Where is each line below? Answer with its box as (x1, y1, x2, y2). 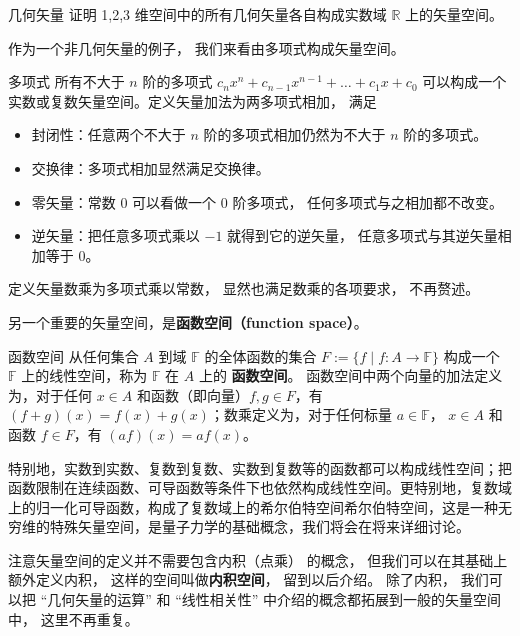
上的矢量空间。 (405, 4, 504, 24)
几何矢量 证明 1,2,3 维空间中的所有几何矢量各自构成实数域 (8, 4, 387, 24)
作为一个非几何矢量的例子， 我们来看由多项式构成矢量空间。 (8, 37, 405, 58)
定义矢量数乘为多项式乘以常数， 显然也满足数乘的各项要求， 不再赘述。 (8, 278, 480, 299)
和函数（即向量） (136, 384, 249, 405)
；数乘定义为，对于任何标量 (209, 404, 392, 425)
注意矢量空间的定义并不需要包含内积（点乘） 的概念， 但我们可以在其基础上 (8, 549, 508, 570)
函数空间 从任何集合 (8, 345, 139, 366)
